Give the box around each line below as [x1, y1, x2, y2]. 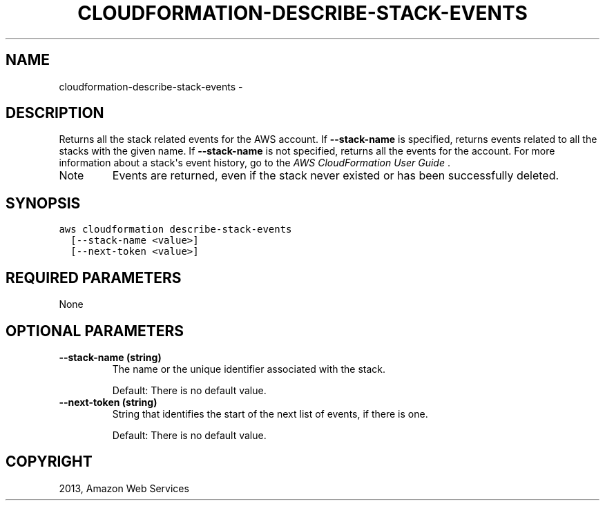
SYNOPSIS [6, 194, 81, 212]
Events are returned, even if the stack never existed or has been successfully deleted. [112, 168, 559, 183]
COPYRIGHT [6, 453, 93, 471]
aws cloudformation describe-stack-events [59, 224, 292, 235]
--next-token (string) [59, 396, 157, 408]
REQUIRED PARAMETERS [6, 269, 182, 286]
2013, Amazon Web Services [59, 482, 189, 494]
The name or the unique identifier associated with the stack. [112, 362, 386, 375]
